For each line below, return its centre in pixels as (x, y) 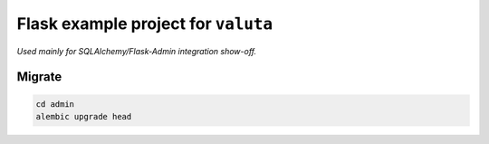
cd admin (55, 104)
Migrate (39, 77)
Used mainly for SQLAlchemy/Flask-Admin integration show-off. (137, 51)
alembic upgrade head (84, 116)
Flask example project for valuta (145, 24)
